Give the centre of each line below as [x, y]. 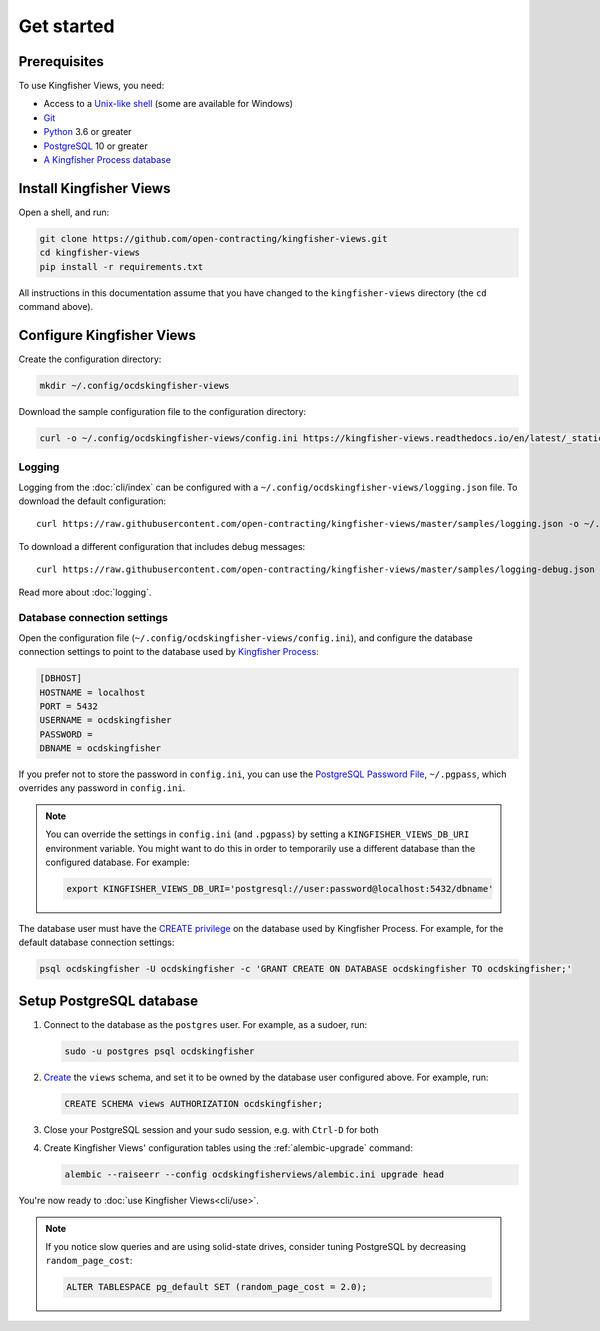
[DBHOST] [61, 678]
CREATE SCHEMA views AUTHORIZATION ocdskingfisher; [194, 1103]
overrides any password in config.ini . [102, 788]
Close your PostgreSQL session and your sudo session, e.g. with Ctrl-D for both [211, 1129]
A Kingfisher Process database [107, 160]
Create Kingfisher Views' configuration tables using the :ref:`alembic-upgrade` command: [228, 1148]
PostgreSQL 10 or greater [96, 146]
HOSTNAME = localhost [92, 692]
